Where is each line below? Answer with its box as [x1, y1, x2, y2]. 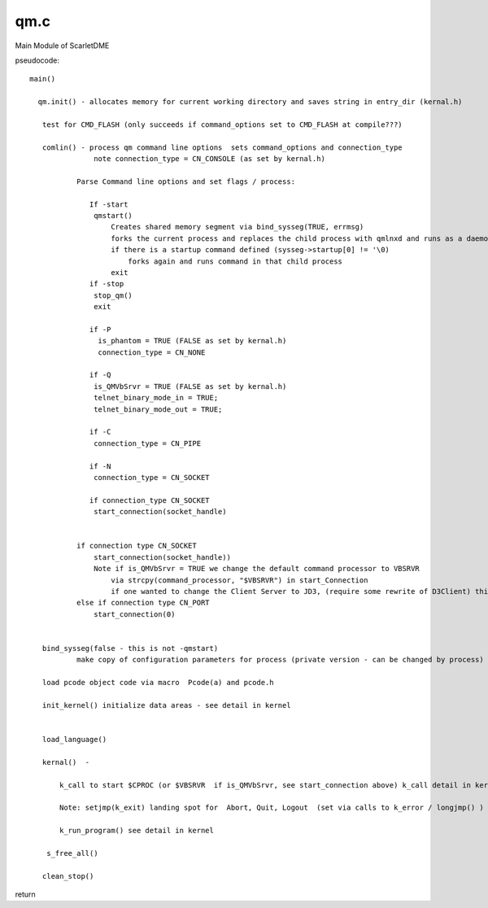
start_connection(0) [94, 609, 176, 618]
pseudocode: [15, 55, 60, 65]
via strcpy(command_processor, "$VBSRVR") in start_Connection [111, 575, 368, 585]
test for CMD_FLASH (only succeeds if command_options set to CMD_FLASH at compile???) [41, 120, 403, 129]
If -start [89, 199, 129, 209]
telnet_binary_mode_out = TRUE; [94, 404, 223, 414]
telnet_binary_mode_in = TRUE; [94, 393, 219, 403]
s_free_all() [46, 849, 98, 858]
